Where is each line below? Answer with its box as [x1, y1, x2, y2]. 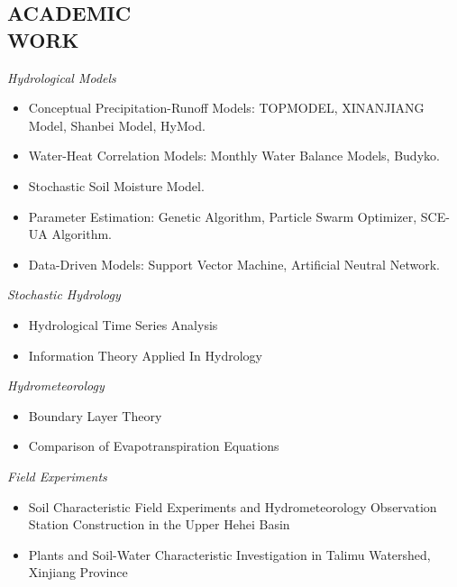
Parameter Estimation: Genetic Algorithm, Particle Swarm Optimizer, [28, 206, 417, 225]
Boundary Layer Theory [28, 406, 162, 425]
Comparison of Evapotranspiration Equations [28, 436, 279, 455]
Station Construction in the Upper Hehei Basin [28, 515, 290, 534]
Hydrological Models [7, 68, 116, 87]
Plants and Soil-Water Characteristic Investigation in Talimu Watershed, [28, 545, 431, 564]
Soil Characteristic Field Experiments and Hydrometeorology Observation [28, 497, 437, 516]
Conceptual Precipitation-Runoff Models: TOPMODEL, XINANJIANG [28, 98, 425, 117]
